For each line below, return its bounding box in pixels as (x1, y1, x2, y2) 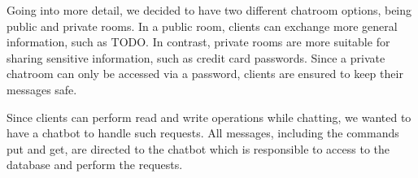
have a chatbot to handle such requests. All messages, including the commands (7, 124, 399, 141)
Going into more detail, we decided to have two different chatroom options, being (7, 2, 412, 18)
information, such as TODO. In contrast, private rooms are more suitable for (7, 33, 390, 50)
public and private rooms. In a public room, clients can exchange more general (7, 17, 398, 34)
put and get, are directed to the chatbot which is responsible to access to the (7, 140, 390, 157)
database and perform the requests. (7, 156, 183, 173)
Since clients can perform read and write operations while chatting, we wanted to (7, 108, 411, 125)
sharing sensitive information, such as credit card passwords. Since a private (7, 49, 385, 66)
